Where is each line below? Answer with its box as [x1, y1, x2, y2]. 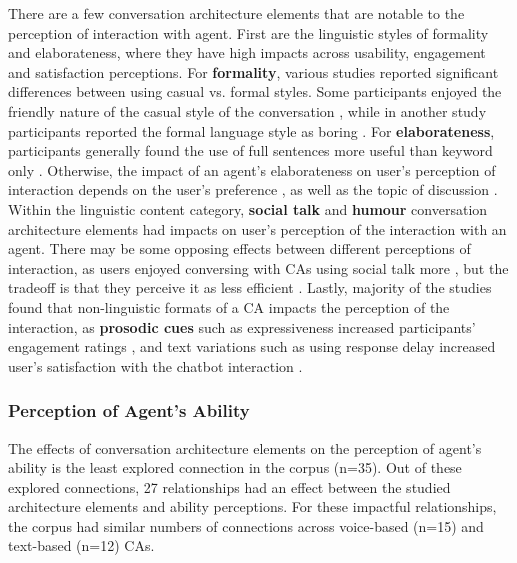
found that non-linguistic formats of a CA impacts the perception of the [8, 296, 450, 317]
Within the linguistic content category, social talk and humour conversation [8, 198, 488, 219]
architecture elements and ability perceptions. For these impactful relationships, [8, 496, 497, 517]
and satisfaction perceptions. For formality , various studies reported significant [8, 61, 499, 82]
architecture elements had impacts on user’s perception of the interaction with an [8, 218, 507, 239]
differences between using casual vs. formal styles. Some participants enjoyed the [8, 81, 502, 102]
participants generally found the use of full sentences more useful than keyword [8, 140, 493, 161]
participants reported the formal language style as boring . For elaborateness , [8, 120, 495, 141]
